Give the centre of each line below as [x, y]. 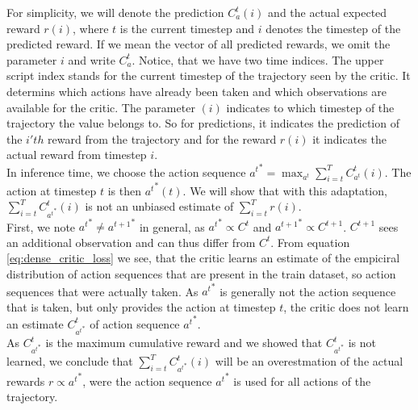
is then [124, 190]
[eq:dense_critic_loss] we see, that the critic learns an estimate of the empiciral [203, 258]
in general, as [172, 226]
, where [91, 28]
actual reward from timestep [77, 155]
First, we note [41, 226]
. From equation [310, 242]
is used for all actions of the [302, 381]
